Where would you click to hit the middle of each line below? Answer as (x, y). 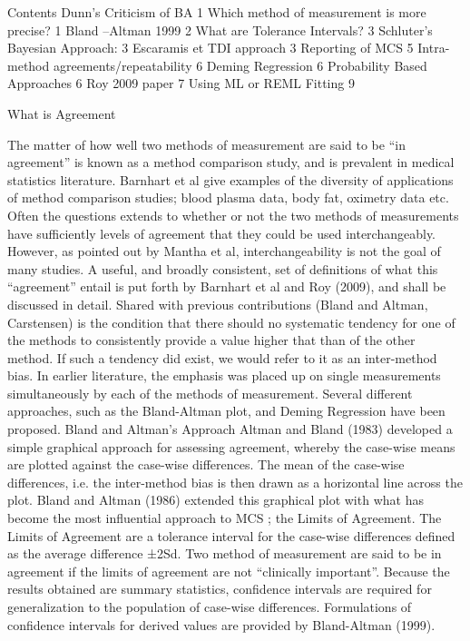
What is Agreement (62, 113)
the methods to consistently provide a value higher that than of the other (211, 340)
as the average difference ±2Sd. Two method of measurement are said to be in (225, 553)
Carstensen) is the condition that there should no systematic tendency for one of (231, 322)
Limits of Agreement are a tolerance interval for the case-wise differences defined (231, 535)
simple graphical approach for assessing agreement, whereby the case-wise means (231, 446)
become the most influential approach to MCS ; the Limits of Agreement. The (225, 518)
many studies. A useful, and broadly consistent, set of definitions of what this (223, 268)
